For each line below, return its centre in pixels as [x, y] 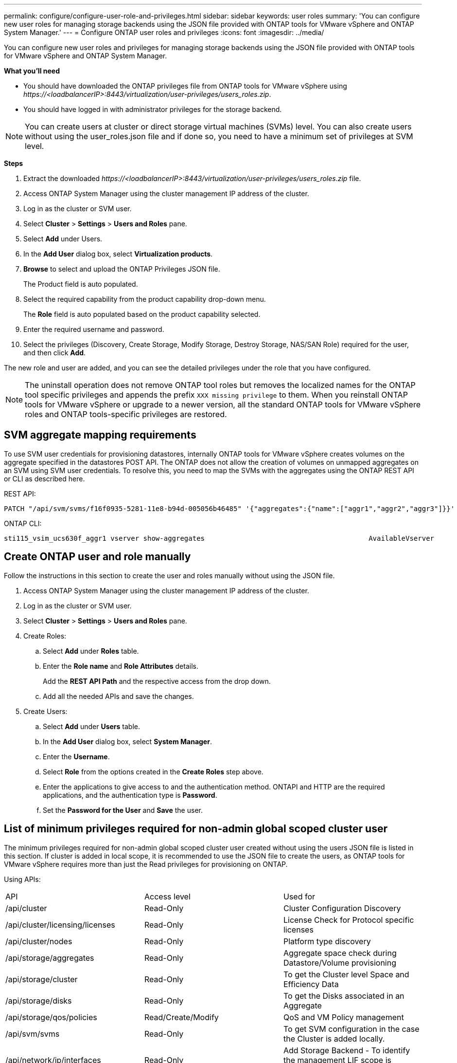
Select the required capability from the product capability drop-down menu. [145, 299]
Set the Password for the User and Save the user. [123, 810]
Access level [167, 896]
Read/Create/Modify [181, 1017]
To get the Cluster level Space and [346, 974]
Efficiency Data [311, 984]
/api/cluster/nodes [39, 941]
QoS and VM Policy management [343, 1017]
